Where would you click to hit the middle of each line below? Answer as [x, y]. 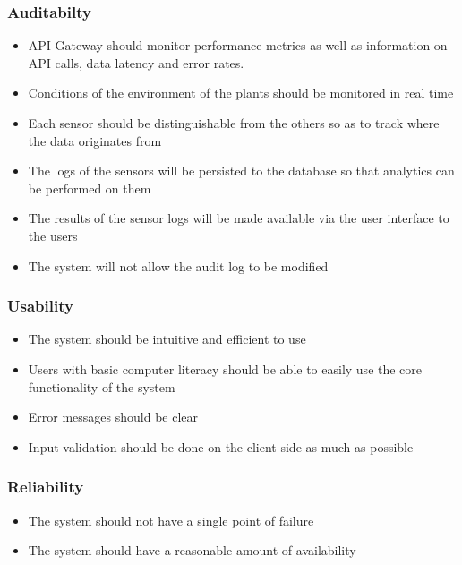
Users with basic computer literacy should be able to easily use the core [225, 368]
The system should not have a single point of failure [171, 520]
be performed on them [90, 188]
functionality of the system [102, 386]
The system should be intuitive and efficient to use [167, 339]
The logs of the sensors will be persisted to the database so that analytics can [241, 171]
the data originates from [95, 140]
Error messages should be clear [113, 417]
